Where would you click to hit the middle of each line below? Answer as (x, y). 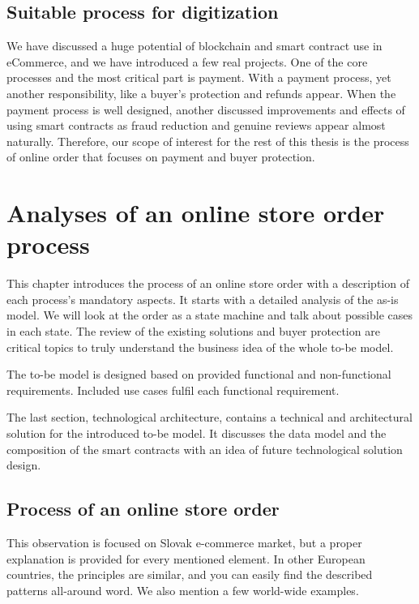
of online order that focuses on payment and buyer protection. (161, 157)
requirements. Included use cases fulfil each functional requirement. (173, 390)
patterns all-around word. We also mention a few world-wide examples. (183, 590)
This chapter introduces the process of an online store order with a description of (208, 283)
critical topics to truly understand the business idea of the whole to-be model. (200, 347)
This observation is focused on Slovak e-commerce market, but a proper (184, 542)
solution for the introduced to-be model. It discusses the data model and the (197, 433)
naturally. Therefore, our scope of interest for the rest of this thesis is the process (208, 141)
